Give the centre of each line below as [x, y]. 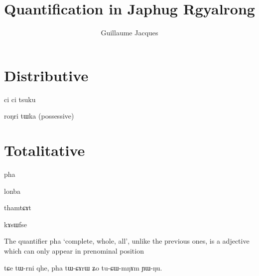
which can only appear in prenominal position [74, 250]
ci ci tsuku [20, 99]
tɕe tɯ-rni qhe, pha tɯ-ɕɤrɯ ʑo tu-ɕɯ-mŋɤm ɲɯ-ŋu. [83, 267]
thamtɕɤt [18, 207]
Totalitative [45, 150]
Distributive [46, 75]
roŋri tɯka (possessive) [39, 116]
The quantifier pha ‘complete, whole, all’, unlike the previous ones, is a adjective [127, 241]
